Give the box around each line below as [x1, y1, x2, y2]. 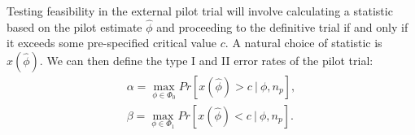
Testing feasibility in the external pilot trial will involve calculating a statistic [7, 2, 393, 19]
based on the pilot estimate [7, 18, 142, 35]
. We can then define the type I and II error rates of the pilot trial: [39, 52, 373, 68]
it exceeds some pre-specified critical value [7, 34, 217, 51]
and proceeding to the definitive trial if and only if [156, 18, 408, 35]
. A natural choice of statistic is [225, 34, 382, 51]
